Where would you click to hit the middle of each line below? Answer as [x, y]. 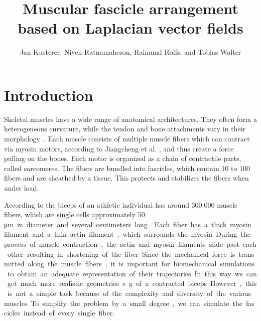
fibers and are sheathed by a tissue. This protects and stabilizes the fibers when [126, 178]
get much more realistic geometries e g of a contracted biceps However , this [132, 283]
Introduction [49, 95]
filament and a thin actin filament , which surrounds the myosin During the [127, 234]
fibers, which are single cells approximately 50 [75, 214]
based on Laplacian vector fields [130, 28]
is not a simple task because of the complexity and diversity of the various [129, 293]
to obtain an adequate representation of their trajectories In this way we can [132, 273]
